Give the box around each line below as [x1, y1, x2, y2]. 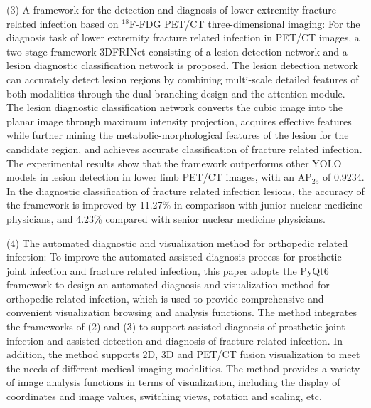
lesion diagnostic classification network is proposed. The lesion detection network [6, 58, 358, 73]
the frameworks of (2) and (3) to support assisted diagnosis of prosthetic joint [6, 319, 345, 334]
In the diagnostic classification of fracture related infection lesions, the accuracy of [6, 183, 365, 198]
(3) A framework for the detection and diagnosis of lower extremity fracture [6, 2, 336, 16]
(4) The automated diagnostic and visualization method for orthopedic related [6, 235, 348, 250]
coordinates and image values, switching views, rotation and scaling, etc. [6, 389, 322, 404]
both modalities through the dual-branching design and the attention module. [6, 85, 345, 100]
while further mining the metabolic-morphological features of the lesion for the [6, 127, 349, 142]
